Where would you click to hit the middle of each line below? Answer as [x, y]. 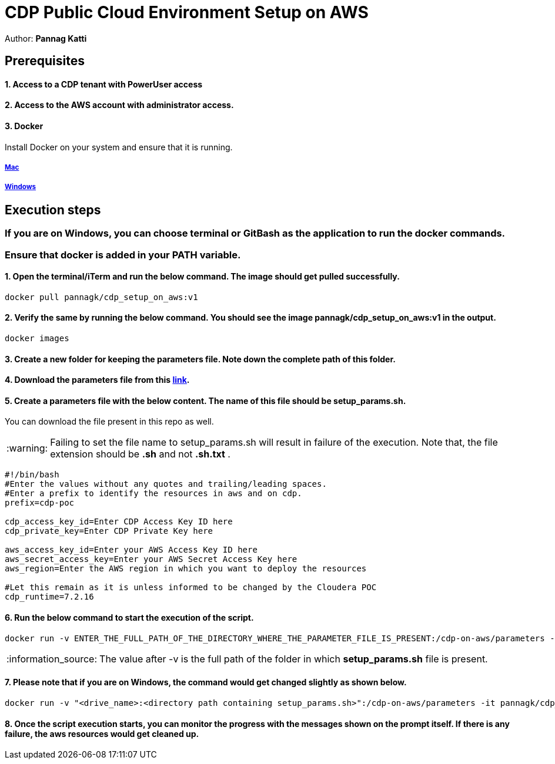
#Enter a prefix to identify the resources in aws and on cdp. [153, 494]
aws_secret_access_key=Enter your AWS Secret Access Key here [151, 559]
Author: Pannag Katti [46, 38]
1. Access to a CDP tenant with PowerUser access [104, 84]
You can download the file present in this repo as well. [109, 422]
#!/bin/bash [32, 475]
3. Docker [24, 126]
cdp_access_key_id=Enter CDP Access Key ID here [119, 522]
